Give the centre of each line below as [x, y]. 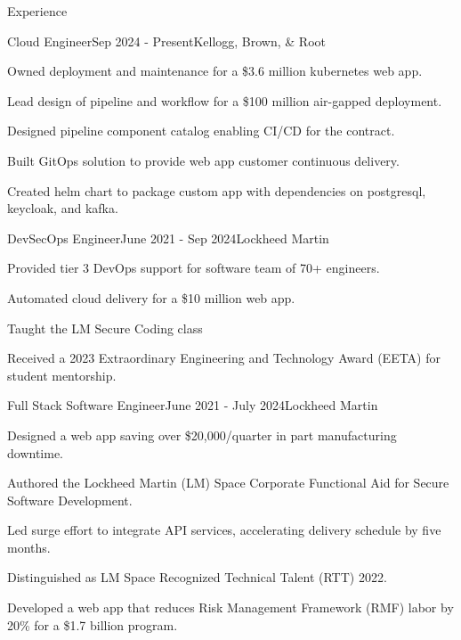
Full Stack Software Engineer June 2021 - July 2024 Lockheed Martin [193, 405]
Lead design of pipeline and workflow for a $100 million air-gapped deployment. [225, 100]
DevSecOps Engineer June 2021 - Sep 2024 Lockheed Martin [168, 238]
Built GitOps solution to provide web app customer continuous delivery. [203, 160]
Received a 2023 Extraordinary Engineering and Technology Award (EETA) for [224, 358]
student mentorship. [62, 375]
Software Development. [70, 500]
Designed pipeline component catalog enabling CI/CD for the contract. [201, 131]
